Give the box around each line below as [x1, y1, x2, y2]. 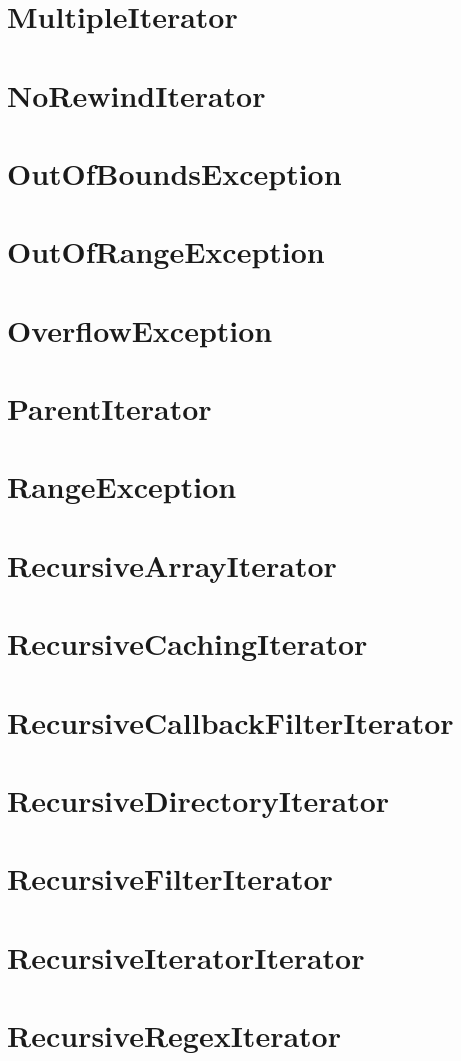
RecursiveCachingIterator [7, 623, 368, 664]
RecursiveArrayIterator [7, 544, 337, 585]
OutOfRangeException [7, 231, 325, 272]
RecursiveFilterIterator [7, 858, 333, 899]
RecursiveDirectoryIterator [7, 779, 390, 820]
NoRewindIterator [7, 74, 266, 115]
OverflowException [7, 309, 273, 350]
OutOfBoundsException [7, 152, 342, 193]
